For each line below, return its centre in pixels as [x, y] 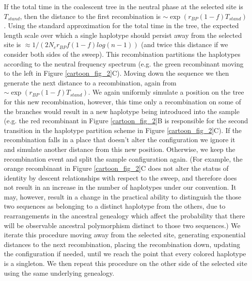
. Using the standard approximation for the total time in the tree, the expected [121, 25]
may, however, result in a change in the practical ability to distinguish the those [123, 196]
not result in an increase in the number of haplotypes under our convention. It [120, 187]
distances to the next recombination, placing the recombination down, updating [122, 244]
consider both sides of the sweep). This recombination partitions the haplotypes [122, 54]
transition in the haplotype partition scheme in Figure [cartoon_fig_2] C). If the [123, 130]
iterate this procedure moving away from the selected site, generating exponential [125, 235]
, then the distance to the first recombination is [90, 16]
